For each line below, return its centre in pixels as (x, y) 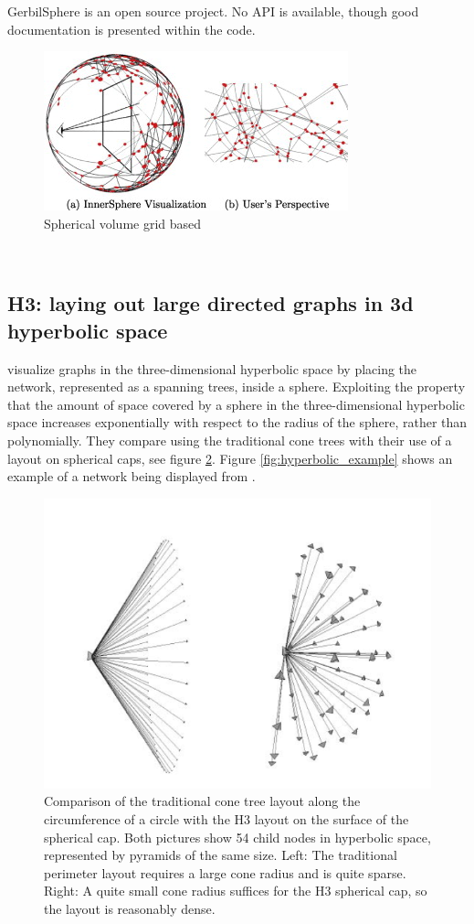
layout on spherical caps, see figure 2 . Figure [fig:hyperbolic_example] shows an (230, 458)
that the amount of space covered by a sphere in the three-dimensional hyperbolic (236, 404)
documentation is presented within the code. (132, 29)
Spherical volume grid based (123, 223)
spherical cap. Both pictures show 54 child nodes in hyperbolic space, (237, 837)
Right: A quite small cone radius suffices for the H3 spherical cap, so (236, 891)
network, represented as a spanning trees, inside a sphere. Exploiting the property (237, 387)
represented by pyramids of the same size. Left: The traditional (221, 855)
